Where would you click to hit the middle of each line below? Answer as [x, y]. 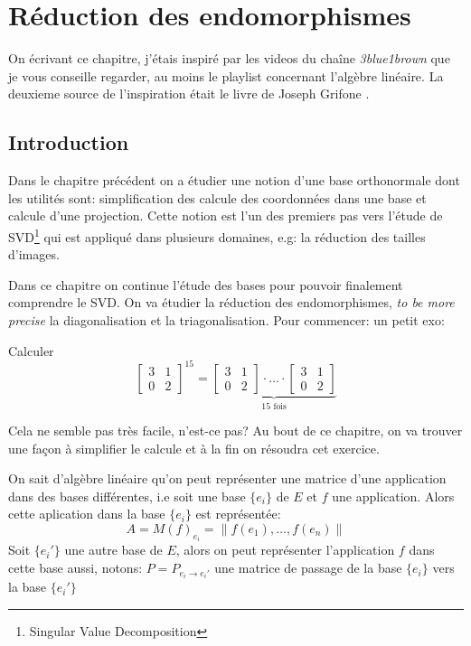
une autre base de [113, 550]
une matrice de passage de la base [308, 568]
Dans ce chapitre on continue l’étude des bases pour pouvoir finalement [206, 284]
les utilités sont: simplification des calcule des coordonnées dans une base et [217, 197]
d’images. [34, 254]
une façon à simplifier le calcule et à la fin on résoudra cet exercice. [194, 448]
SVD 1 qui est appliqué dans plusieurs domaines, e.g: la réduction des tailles [217, 235]
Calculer [31, 350]
